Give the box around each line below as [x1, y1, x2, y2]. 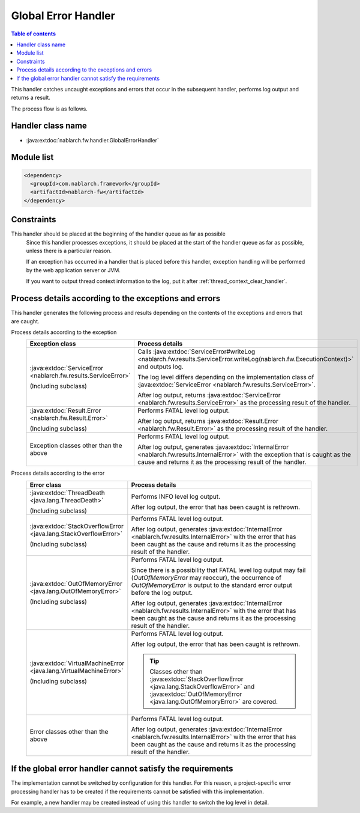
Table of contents [11, 30, 56, 37]
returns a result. [11, 94, 51, 102]
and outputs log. [137, 362, 184, 371]
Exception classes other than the [29, 442, 122, 450]
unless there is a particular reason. [26, 247, 112, 255]
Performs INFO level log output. [131, 492, 221, 501]
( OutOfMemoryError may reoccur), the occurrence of [131, 573, 282, 582]
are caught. [11, 317, 40, 324]
